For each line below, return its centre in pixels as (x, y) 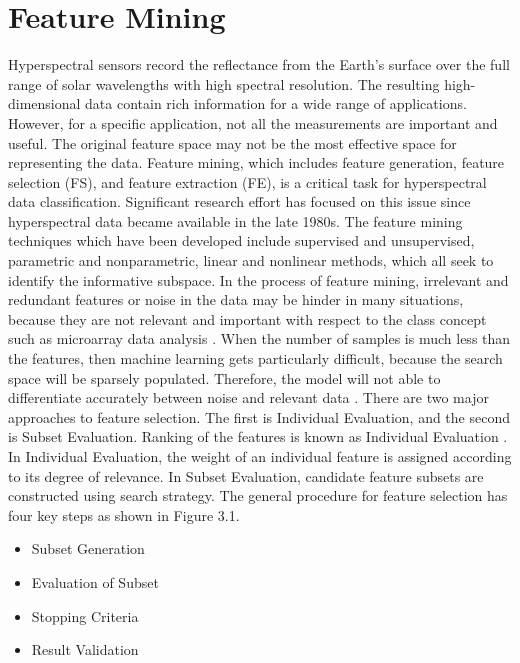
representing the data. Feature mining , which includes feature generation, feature (256, 162)
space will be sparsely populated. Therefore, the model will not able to (224, 377)
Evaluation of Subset (95, 581)
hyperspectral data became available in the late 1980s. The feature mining (235, 220)
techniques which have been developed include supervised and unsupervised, (241, 240)
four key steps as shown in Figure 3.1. (124, 514)
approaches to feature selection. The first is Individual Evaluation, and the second (259, 416)
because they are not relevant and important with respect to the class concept (247, 318)
